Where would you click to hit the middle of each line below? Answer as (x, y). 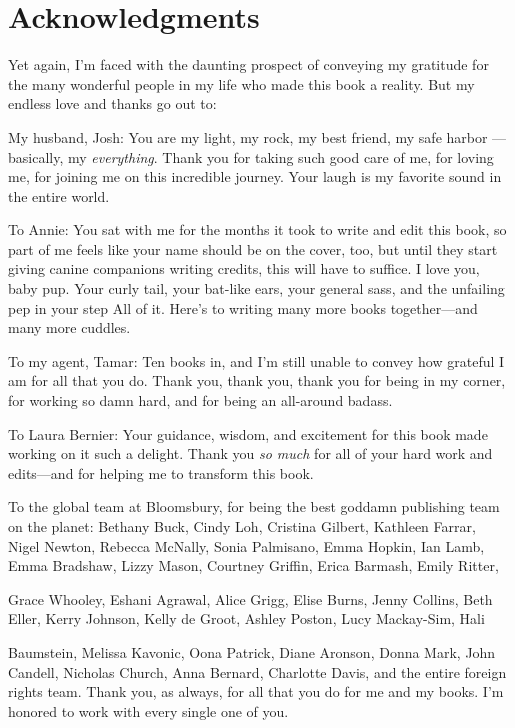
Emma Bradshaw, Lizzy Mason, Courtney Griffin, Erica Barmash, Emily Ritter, (253, 565)
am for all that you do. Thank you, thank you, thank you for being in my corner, (257, 380)
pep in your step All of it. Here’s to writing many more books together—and (243, 307)
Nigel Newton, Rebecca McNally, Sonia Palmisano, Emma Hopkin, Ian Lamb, (246, 545)
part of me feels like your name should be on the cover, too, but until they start (253, 248)
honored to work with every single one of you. (148, 710)
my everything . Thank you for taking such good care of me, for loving (280, 156)
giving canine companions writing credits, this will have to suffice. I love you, (244, 268)
